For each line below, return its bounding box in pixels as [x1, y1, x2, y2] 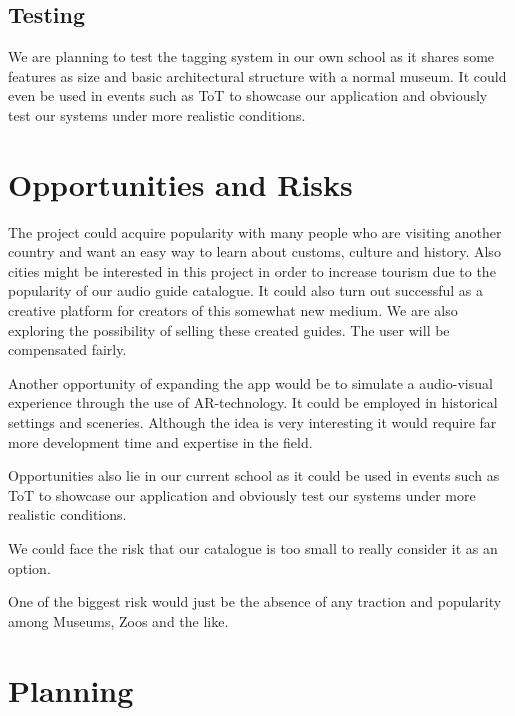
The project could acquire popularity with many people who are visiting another [8, 221, 502, 242]
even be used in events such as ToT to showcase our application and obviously [8, 85, 488, 106]
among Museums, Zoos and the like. [8, 610, 229, 631]
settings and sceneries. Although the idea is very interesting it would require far [8, 412, 497, 433]
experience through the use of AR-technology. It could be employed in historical [8, 392, 498, 413]
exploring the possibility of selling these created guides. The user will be [8, 319, 450, 340]
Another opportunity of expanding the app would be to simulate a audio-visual [8, 372, 493, 393]
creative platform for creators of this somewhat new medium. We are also [8, 300, 458, 321]
